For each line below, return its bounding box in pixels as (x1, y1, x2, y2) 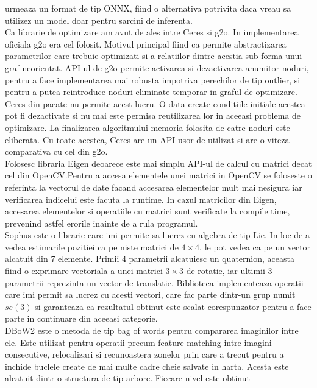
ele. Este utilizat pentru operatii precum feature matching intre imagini (5, 336, 272, 348)
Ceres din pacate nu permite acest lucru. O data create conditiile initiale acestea (5, 97, 305, 110)
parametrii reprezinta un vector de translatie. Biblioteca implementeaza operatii (5, 276, 304, 289)
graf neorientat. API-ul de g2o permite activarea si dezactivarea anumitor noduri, (5, 61, 309, 74)
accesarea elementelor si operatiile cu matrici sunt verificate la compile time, (5, 205, 290, 217)
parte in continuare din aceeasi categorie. (5, 312, 158, 325)
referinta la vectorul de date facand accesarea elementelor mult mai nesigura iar (5, 180, 302, 193)
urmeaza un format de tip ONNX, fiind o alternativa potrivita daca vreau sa (5, 2, 291, 14)
